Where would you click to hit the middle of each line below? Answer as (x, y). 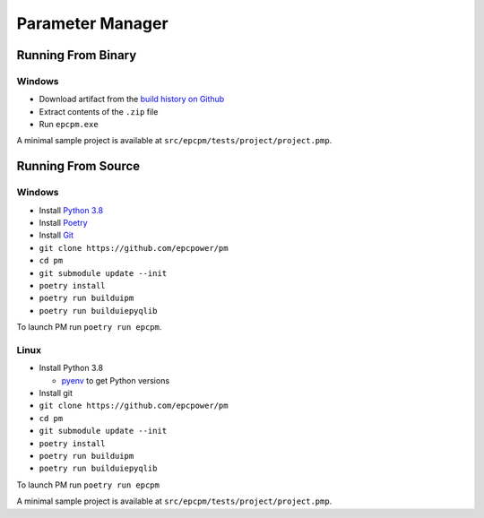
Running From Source (78, 166)
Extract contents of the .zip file (99, 111)
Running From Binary (77, 55)
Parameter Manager (93, 23)
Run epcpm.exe (69, 125)
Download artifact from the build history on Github (132, 99)
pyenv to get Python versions (116, 380)
